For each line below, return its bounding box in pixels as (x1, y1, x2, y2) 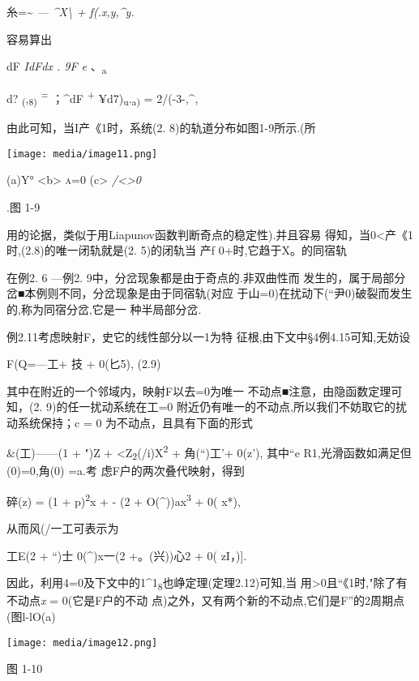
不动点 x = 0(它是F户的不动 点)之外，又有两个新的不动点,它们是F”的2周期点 (6, 592, 405, 609)
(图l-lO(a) (6, 608, 56, 624)
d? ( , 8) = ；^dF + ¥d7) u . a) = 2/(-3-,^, (6, 88, 199, 109)
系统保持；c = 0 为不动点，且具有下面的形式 (17, 413, 254, 430)
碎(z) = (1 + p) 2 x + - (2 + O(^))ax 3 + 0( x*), (6, 490, 241, 509)
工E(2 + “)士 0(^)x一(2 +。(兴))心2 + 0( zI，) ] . (6, 546, 247, 563)
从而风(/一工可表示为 (6, 520, 119, 537)
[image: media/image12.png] (6, 636, 158, 649)
